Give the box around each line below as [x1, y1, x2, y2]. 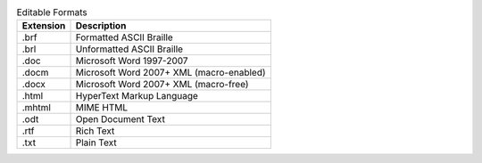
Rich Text [75, 125, 115, 137]
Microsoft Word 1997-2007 [75, 54, 188, 67]
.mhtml [21, 102, 51, 114]
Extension [21, 20, 66, 32]
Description [75, 20, 127, 32]
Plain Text [75, 136, 117, 149]
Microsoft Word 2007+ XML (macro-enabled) [75, 67, 267, 79]
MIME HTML [75, 102, 129, 114]
